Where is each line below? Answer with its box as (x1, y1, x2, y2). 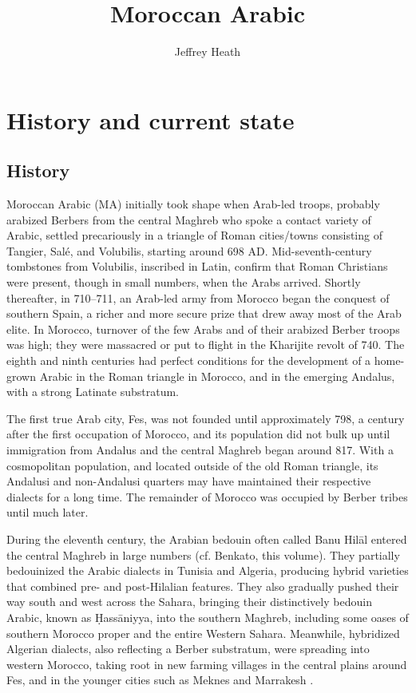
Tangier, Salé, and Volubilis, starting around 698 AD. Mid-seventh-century (6, 242, 372, 259)
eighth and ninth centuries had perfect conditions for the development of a (6, 352, 371, 369)
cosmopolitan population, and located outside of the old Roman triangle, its (6, 457, 378, 473)
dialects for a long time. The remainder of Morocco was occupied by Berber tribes (6, 488, 408, 505)
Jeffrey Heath (174, 43, 241, 60)
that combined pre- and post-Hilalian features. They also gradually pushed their (6, 577, 399, 594)
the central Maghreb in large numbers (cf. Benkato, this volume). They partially (6, 546, 400, 563)
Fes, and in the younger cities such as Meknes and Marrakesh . (6, 671, 314, 688)
